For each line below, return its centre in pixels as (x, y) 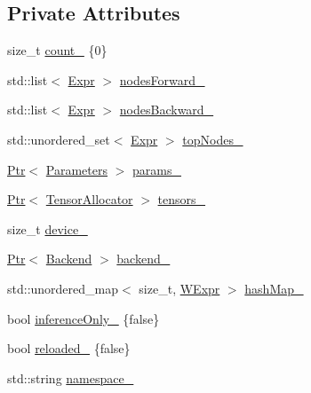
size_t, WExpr (179, 288)
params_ (156, 169)
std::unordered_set (59, 139)
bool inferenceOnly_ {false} (84, 318)
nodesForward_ (162, 79)
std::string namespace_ (71, 377)
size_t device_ (48, 228)
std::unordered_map (63, 288)
